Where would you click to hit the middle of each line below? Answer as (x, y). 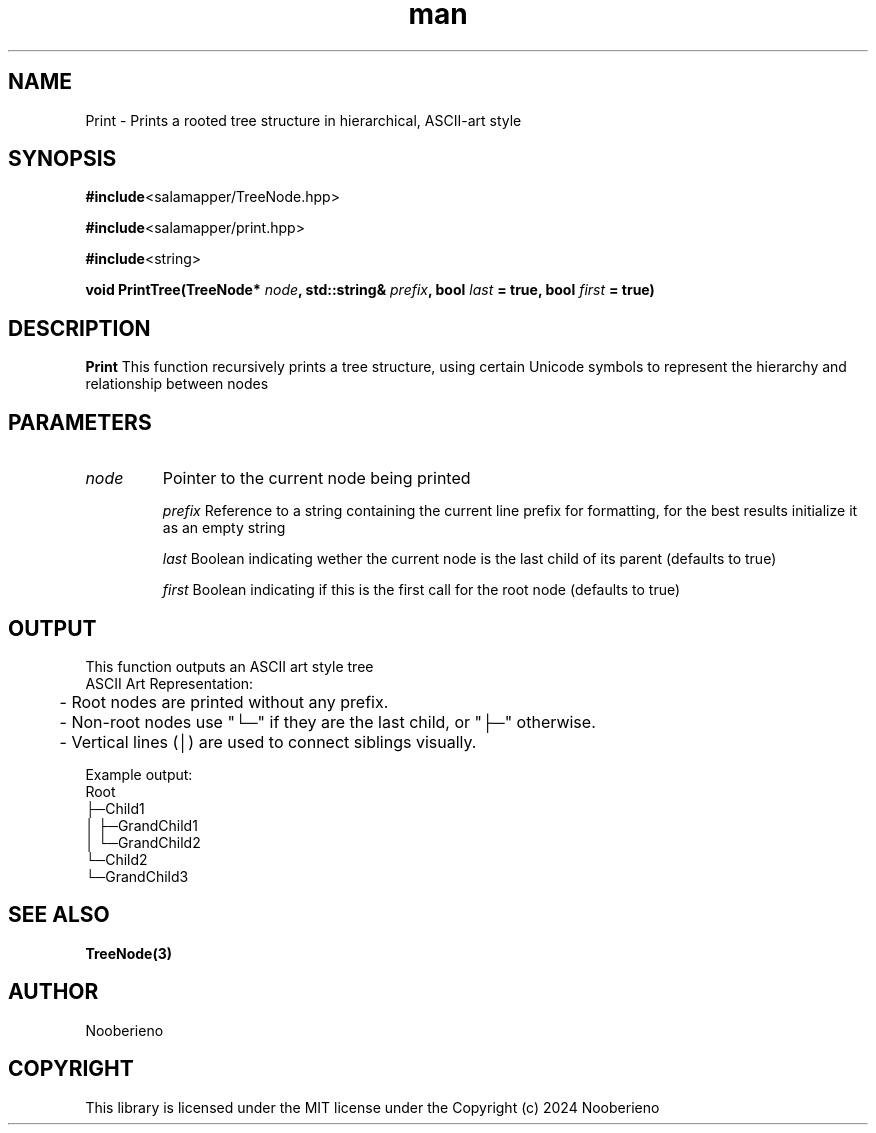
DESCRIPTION (79, 328)
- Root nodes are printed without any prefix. (224, 701)
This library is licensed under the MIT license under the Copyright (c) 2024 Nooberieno (372, 1107)
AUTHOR (53, 992)
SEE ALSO (59, 915)
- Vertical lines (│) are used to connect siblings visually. (268, 741)
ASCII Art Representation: (169, 683)
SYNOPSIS (62, 159)
